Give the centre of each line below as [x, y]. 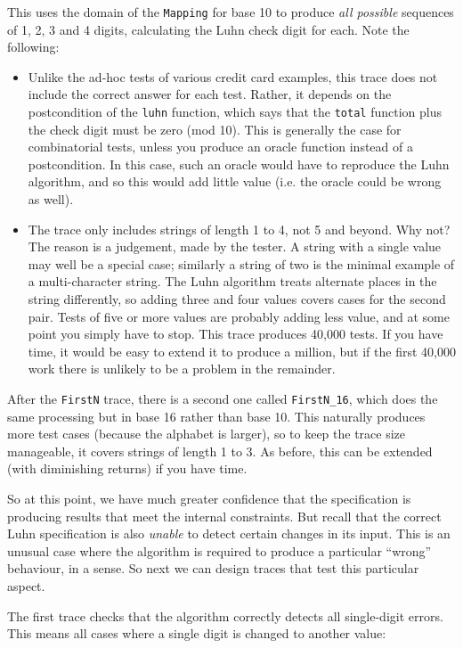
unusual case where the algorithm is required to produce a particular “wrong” [219, 550]
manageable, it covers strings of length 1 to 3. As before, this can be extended [220, 451]
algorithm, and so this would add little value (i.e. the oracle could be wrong [235, 181]
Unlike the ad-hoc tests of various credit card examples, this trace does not [233, 76]
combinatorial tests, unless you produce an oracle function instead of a [220, 147]
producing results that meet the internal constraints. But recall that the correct [224, 516]
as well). [51, 199]
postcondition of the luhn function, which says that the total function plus [235, 112]
